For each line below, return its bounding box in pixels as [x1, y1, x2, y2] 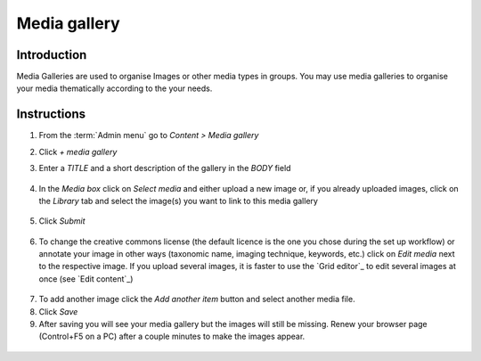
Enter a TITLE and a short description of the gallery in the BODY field [38, 163, 291, 174]
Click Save [38, 306, 78, 316]
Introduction [16, 47, 87, 62]
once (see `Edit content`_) [38, 273, 134, 284]
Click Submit [38, 216, 86, 226]
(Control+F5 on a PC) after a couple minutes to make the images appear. [38, 331, 306, 342]
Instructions [16, 107, 86, 122]
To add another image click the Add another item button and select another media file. [38, 294, 355, 305]
